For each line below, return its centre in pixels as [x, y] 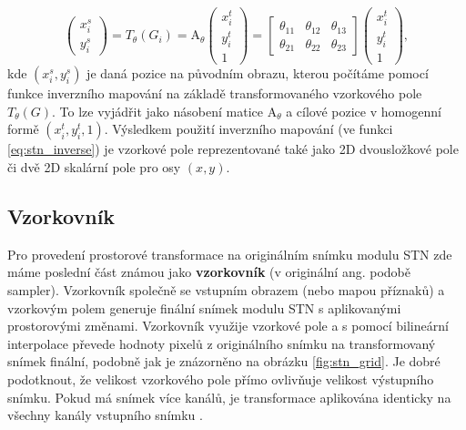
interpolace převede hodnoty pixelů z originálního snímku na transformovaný [222, 343]
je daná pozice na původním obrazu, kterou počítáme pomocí [258, 73]
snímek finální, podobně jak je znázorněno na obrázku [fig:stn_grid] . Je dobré [224, 361]
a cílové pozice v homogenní [364, 111]
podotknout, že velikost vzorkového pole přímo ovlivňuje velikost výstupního [221, 379]
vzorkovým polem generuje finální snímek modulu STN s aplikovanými [204, 307]
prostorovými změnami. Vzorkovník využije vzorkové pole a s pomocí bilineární [228, 326]
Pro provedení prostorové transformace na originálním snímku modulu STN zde [230, 254]
